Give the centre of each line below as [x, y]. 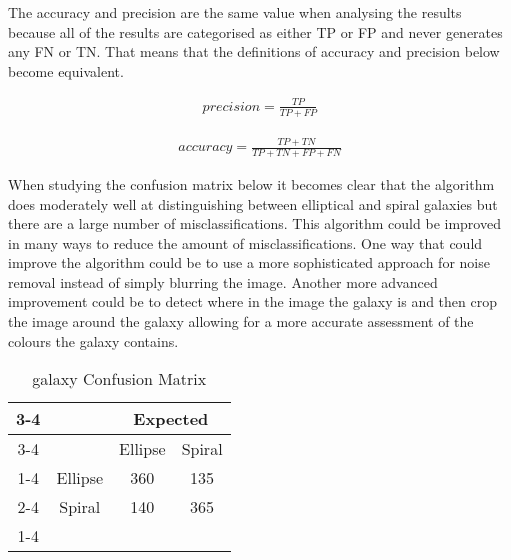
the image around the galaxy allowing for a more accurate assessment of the [241, 321]
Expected [171, 419]
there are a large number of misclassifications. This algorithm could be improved [254, 223]
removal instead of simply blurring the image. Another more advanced [223, 281]
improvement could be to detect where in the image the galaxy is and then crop [252, 301]
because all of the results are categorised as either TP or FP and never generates [255, 31]
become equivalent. [66, 70]
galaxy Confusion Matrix [119, 379]
